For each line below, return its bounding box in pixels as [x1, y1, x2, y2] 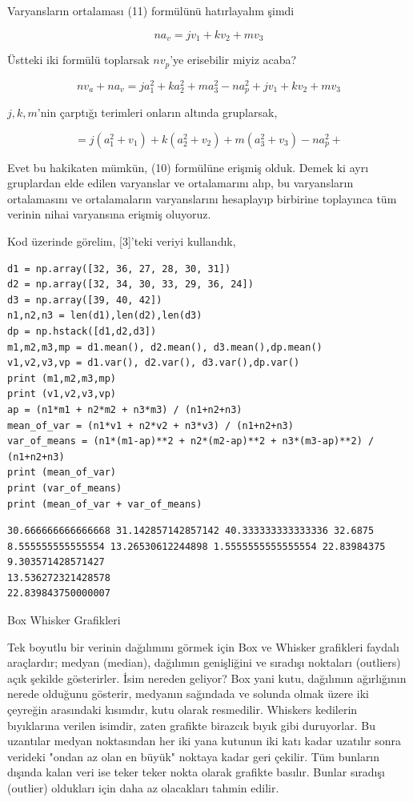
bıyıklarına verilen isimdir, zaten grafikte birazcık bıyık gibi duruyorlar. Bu [7, 716, 375, 733]
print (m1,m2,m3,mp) [7, 372, 117, 384]
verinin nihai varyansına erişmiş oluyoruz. [7, 206, 211, 223]
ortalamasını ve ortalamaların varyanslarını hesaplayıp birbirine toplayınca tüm [7, 190, 397, 207]
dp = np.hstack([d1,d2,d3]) [7, 325, 157, 337]
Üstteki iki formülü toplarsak [7, 51, 150, 68]
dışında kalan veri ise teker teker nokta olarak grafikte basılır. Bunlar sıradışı [7, 764, 385, 780]
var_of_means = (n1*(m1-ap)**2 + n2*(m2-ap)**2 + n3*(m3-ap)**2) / [7, 435, 375, 447]
